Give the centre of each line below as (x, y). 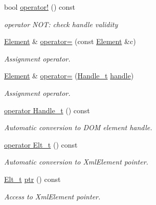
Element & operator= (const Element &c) (70, 41)
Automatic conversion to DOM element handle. (78, 127)
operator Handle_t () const (47, 110)
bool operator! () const (40, 7)
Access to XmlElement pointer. (52, 196)
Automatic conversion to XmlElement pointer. (76, 162)
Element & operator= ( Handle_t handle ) (69, 76)
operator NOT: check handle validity (61, 24)
